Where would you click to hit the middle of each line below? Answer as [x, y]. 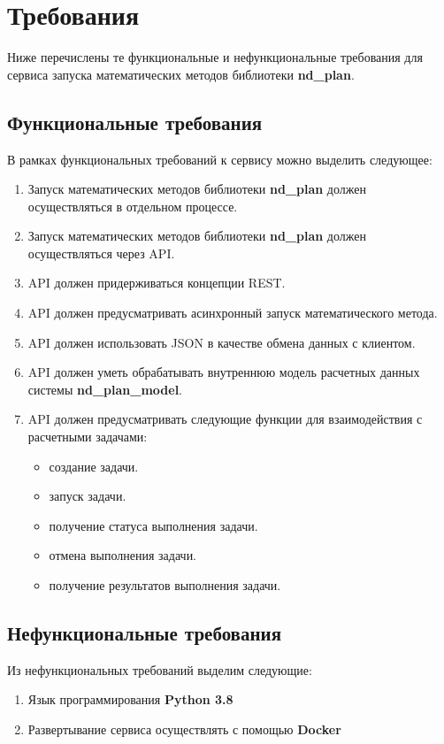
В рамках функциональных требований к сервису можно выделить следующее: [220, 159]
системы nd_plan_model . [105, 389]
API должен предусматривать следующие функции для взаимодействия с [225, 419]
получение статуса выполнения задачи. [153, 525]
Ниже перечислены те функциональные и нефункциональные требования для [215, 57]
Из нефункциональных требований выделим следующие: [160, 669]
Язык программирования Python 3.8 [130, 699]
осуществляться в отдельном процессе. [133, 206]
